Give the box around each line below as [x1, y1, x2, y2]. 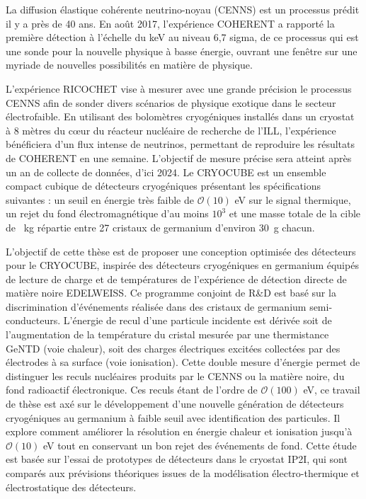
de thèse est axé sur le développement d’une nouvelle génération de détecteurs [6, 396, 344, 411]
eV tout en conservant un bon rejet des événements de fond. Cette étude [42, 437, 357, 452]
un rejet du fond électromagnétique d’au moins [6, 206, 209, 221]
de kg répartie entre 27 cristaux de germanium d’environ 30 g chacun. [6, 219, 315, 234]
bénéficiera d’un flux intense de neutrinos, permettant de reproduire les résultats [6, 137, 355, 151]
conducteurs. [6, 313, 61, 328]
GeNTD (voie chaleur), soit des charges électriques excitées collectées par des [6, 340, 341, 355]
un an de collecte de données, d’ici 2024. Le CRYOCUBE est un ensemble [6, 164, 326, 179]
